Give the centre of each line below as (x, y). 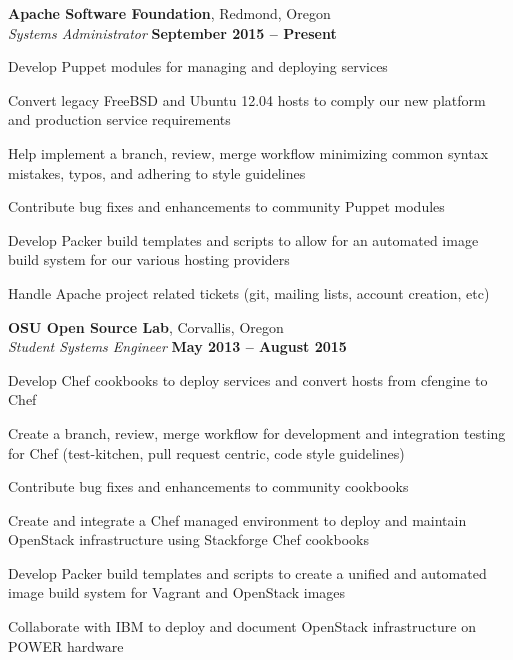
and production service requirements (119, 119)
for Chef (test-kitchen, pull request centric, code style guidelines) (206, 452)
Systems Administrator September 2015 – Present (172, 32)
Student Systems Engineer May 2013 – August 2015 (177, 346)
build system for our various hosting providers (149, 259)
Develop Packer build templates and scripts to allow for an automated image (243, 239)
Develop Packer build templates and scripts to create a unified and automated (247, 572)
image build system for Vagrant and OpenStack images (177, 592)
